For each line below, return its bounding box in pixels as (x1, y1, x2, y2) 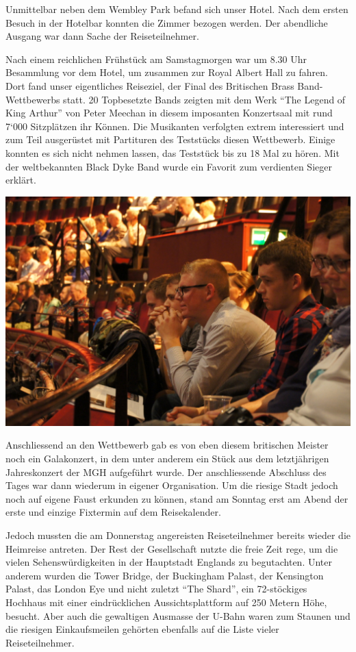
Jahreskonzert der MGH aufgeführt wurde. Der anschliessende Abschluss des (5, 464, 327, 479)
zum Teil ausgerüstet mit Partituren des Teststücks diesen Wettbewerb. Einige (5, 132, 335, 147)
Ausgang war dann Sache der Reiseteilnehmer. (5, 29, 199, 43)
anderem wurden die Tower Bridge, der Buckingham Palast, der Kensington (5, 568, 324, 582)
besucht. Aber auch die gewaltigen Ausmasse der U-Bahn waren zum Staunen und (5, 608, 351, 623)
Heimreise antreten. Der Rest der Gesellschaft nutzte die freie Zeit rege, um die (5, 541, 338, 555)
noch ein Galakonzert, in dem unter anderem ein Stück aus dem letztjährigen (5, 451, 329, 466)
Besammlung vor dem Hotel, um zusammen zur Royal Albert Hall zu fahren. (5, 65, 328, 79)
